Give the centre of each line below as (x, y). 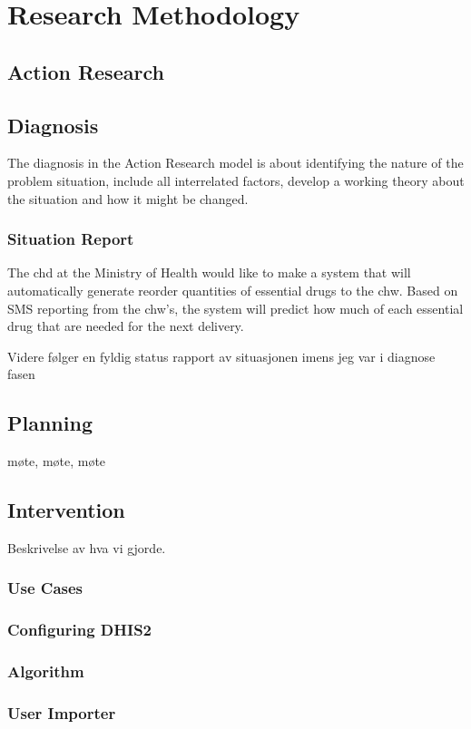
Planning (50, 423)
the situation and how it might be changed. (128, 198)
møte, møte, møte (57, 461)
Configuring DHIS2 (80, 630)
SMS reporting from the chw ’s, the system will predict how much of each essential (235, 308)
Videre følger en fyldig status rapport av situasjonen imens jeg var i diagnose (221, 356)
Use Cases (45, 588)
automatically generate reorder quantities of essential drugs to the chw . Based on (233, 290)
